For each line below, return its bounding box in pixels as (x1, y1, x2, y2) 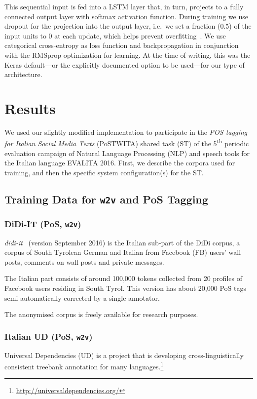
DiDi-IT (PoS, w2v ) (4, 217, 81, 230)
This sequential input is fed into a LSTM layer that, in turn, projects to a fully (4, 1, 244, 11)
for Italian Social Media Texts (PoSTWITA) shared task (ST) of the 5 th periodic (4, 137, 249, 149)
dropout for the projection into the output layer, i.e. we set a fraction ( (4, 21, 220, 31)
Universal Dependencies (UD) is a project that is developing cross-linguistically (4, 350, 244, 360)
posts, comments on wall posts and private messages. (4, 256, 164, 267)
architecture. (4, 69, 42, 80)
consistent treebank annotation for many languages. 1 (4, 360, 164, 371)
